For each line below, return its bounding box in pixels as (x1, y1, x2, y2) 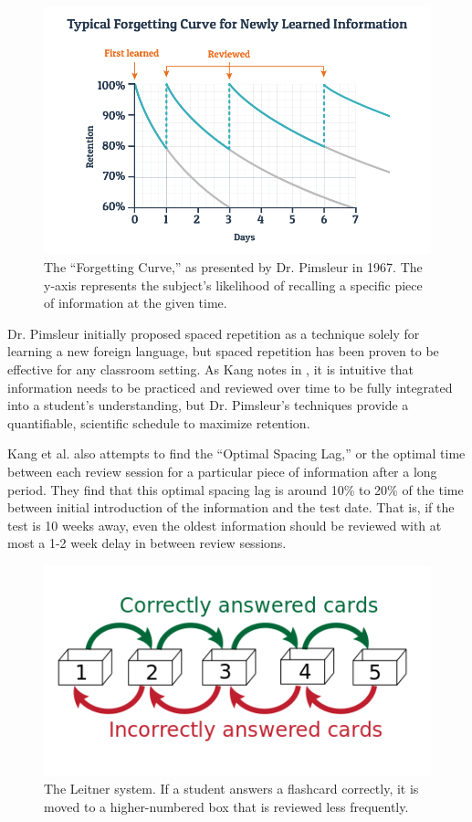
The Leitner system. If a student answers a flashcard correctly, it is (44, 778, 419, 797)
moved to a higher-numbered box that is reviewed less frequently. (44, 796, 409, 816)
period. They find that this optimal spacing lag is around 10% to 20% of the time (7, 479, 464, 499)
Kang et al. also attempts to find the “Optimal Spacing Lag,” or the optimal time (7, 444, 466, 463)
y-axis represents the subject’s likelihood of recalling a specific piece (44, 275, 423, 294)
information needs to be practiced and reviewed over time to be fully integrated (7, 377, 453, 396)
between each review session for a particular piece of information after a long (7, 461, 437, 480)
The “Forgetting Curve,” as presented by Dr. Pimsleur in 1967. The (44, 258, 423, 277)
